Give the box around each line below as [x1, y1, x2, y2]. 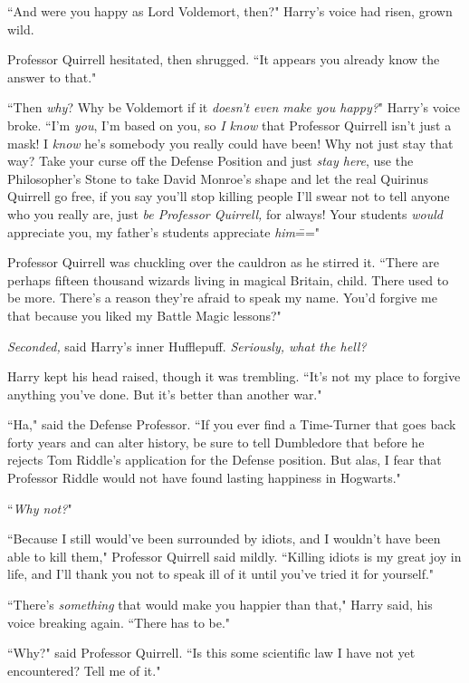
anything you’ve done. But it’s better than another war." [7, 384, 322, 403]
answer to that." [7, 67, 97, 86]
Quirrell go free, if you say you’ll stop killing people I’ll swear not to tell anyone [7, 187, 450, 206]
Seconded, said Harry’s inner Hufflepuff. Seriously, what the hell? [7, 336, 367, 355]
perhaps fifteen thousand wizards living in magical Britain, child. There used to [7, 270, 449, 289]
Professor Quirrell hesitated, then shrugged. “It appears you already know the [7, 50, 440, 69]
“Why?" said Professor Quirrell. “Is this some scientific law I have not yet [7, 643, 416, 662]
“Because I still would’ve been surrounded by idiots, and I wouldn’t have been [7, 529, 441, 548]
